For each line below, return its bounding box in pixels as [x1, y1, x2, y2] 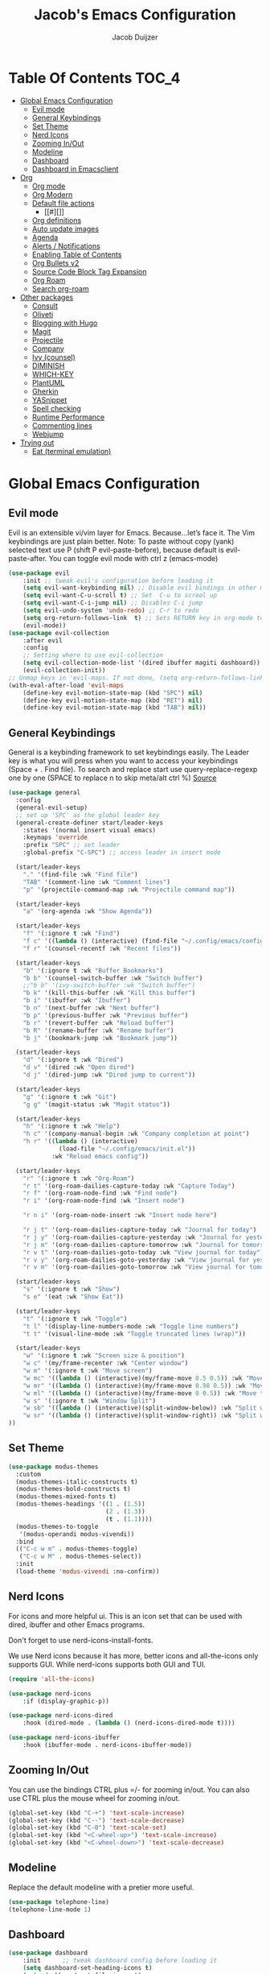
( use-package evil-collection [8, 629, 110, 637]
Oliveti [31, 309, 54, 319]
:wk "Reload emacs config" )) [51, 1152, 149, 1160]
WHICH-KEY [31, 369, 74, 379]
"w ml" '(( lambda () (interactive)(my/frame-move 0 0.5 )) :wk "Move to [22, 1389, 268, 1398]
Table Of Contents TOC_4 [8, 68, 181, 87]
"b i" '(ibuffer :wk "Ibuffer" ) [22, 997, 131, 1005]
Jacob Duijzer [112, 32, 158, 42]
